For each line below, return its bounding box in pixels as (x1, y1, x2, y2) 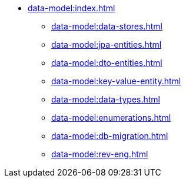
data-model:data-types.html (51, 94, 160, 104)
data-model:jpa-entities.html (51, 39, 162, 49)
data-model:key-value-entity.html (51, 76, 181, 86)
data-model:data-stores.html (51, 21, 162, 31)
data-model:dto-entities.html (51, 58, 162, 68)
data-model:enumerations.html (51, 112, 171, 123)
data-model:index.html (28, 3, 115, 13)
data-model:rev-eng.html (51, 149, 148, 159)
